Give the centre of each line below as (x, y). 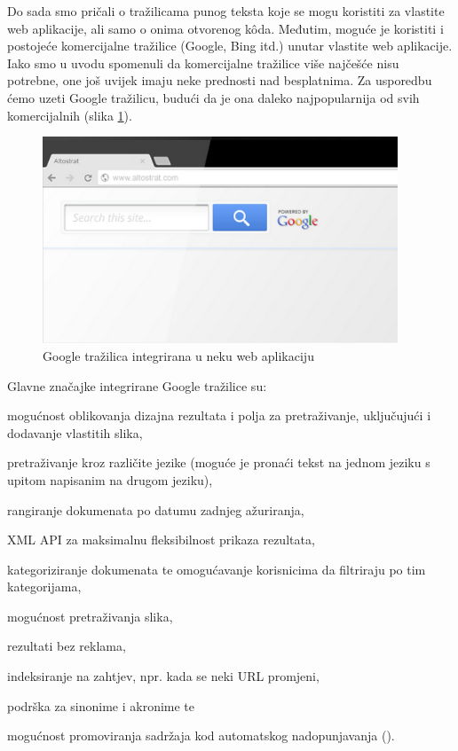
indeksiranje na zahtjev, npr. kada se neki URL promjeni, (163, 676)
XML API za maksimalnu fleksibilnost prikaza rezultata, (161, 540)
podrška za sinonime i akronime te (101, 705)
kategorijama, (44, 587)
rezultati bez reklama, (67, 646)
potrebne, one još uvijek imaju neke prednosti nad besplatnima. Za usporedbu (220, 80)
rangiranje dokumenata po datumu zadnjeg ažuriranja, (156, 509)
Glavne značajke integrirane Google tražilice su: (137, 385)
